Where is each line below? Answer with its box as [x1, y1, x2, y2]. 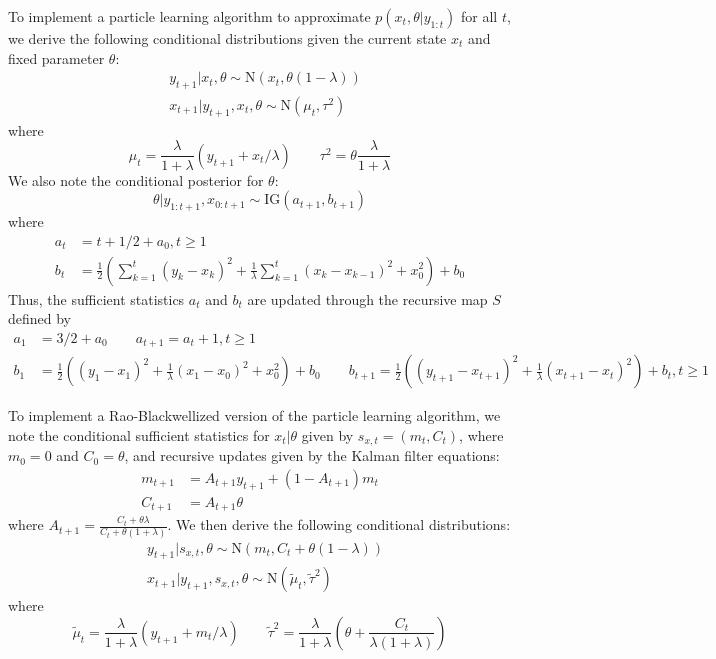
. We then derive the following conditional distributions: [167, 514, 511, 535]
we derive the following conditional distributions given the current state [8, 28, 447, 48]
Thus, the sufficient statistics [8, 288, 185, 309]
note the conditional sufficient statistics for [8, 424, 270, 445]
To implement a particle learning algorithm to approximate [8, 6, 371, 26]
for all [461, 6, 498, 26]
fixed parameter [8, 47, 105, 68]
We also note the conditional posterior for [8, 169, 264, 190]
